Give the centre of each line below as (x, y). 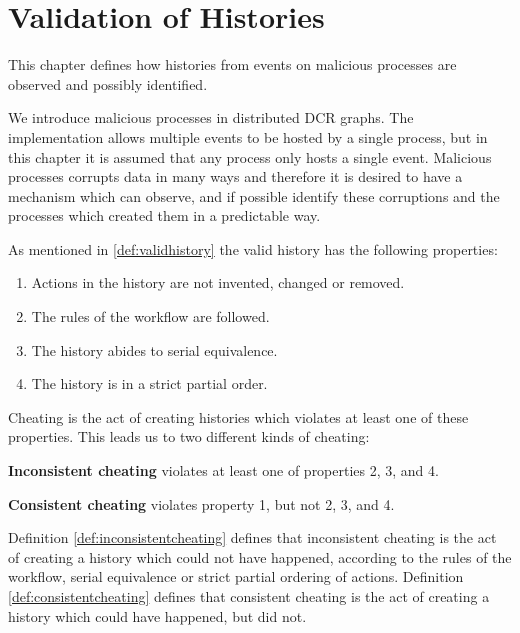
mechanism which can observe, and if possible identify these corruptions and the (254, 195)
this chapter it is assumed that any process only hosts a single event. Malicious (250, 156)
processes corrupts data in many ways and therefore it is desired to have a (235, 176)
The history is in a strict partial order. (149, 383)
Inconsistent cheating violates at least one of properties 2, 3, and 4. (223, 470)
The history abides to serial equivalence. (154, 349)
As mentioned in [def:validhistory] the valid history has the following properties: (253, 248)
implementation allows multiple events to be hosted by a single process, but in (248, 136)
